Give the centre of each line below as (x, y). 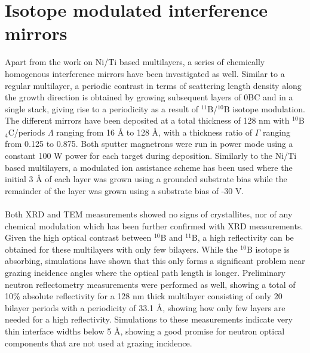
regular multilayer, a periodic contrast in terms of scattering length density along (153, 85)
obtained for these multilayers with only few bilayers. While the (121, 249)
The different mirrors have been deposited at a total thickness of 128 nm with (147, 120)
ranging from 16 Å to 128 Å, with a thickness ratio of (154, 132)
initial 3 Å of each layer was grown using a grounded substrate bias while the (146, 179)
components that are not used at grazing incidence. (99, 343)
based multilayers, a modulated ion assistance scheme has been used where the (149, 167)
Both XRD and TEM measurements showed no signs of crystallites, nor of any (149, 214)
